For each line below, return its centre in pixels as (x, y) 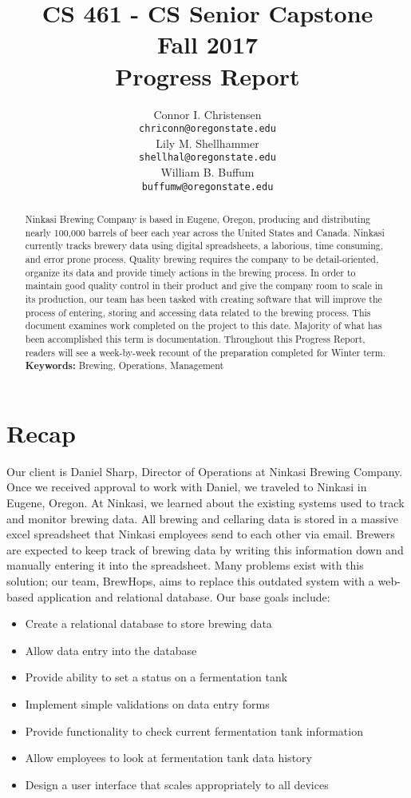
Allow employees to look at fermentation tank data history (168, 758)
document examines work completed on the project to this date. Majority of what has (204, 326)
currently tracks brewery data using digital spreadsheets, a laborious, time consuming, (204, 246)
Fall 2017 (207, 44)
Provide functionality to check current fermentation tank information (194, 731)
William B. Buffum (207, 172)
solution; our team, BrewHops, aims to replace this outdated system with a (190, 581)
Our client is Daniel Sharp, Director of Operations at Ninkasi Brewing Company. (205, 471)
